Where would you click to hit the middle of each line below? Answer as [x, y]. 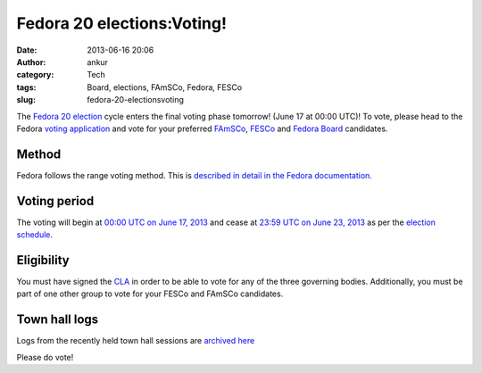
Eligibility [43, 260]
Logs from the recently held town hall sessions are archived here [136, 341]
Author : [31, 62]
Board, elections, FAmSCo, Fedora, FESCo [165, 87]
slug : [26, 100]
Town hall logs [58, 320]
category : [35, 75]
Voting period [55, 201]
